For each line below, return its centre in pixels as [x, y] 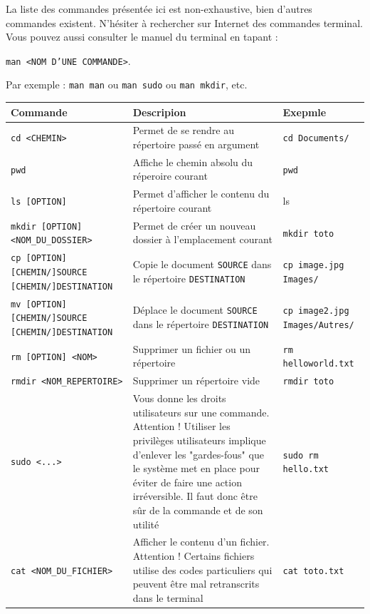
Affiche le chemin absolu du [193, 162]
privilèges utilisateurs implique [199, 440]
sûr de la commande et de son [198, 510]
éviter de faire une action [187, 482]
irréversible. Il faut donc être [195, 496]
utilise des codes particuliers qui [202, 569]
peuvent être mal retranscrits [196, 584]
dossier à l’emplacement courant [202, 239]
